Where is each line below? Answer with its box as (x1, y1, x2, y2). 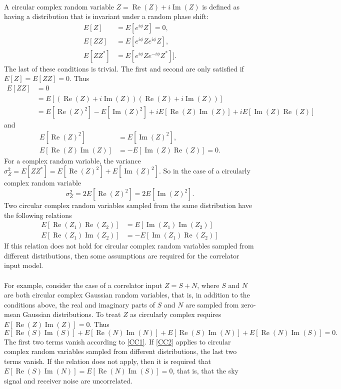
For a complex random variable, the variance (4, 155, 141, 165)
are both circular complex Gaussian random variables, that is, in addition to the (4, 289, 250, 300)
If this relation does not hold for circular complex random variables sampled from (4, 240, 254, 251)
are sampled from (185, 299, 239, 309)
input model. (4, 260, 43, 270)
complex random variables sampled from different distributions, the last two (4, 346, 237, 356)
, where (197, 279, 219, 290)
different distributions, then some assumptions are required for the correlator (4, 250, 239, 260)
